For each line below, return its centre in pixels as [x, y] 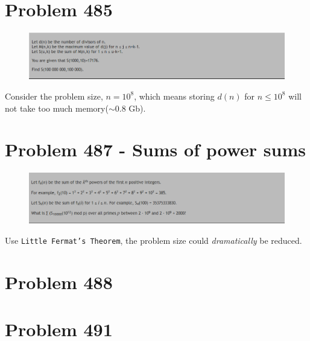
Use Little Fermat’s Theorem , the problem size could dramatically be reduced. [153, 240]
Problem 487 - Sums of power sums [155, 149]
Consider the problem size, [54, 96]
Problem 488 [59, 282]
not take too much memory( [57, 108]
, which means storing [174, 96]
